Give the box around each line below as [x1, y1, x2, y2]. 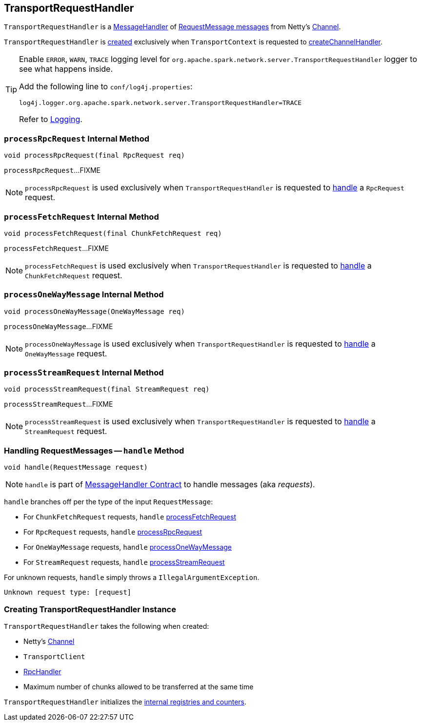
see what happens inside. [19, 64, 113, 74]
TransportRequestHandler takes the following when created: [4, 621, 209, 630]
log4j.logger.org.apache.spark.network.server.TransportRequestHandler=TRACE [19, 99, 302, 107]
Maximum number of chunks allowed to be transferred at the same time [23, 682, 254, 691]
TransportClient [23, 652, 85, 661]
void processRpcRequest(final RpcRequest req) [4, 151, 185, 160]
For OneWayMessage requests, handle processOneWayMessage [23, 543, 232, 552]
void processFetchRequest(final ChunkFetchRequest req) [4, 229, 222, 237]
